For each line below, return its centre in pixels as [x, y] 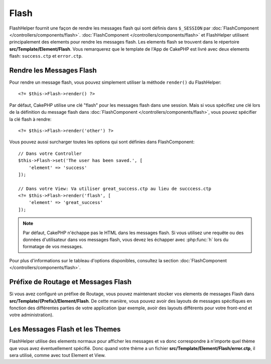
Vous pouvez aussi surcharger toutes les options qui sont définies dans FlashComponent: [102, 142]
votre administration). [31, 315]
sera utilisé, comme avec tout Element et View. [57, 355]
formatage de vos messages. [53, 247]
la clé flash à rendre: [30, 119]
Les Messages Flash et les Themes [65, 329]
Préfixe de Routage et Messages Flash [71, 282]
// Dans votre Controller [50, 153]
